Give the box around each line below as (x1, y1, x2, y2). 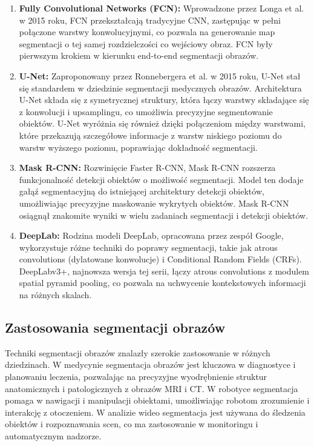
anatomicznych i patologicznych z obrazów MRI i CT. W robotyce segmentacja (5, 382, 298, 394)
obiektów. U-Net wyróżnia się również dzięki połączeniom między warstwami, (19, 117, 306, 130)
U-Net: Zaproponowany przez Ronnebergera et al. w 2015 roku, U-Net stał (19, 69, 301, 82)
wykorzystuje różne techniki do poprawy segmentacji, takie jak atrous (19, 241, 278, 253)
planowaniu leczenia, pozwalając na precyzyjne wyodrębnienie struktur (5, 370, 267, 383)
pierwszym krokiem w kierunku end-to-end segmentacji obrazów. (19, 49, 259, 62)
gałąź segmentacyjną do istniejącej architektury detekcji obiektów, (19, 185, 264, 198)
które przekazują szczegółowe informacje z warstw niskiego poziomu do (19, 128, 282, 141)
